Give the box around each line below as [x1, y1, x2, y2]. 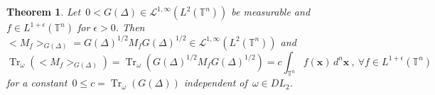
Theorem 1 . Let [6, 4, 81, 18]
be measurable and [231, 4, 311, 18]
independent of [183, 75, 247, 90]
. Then [115, 20, 145, 34]
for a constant [6, 75, 68, 90]
